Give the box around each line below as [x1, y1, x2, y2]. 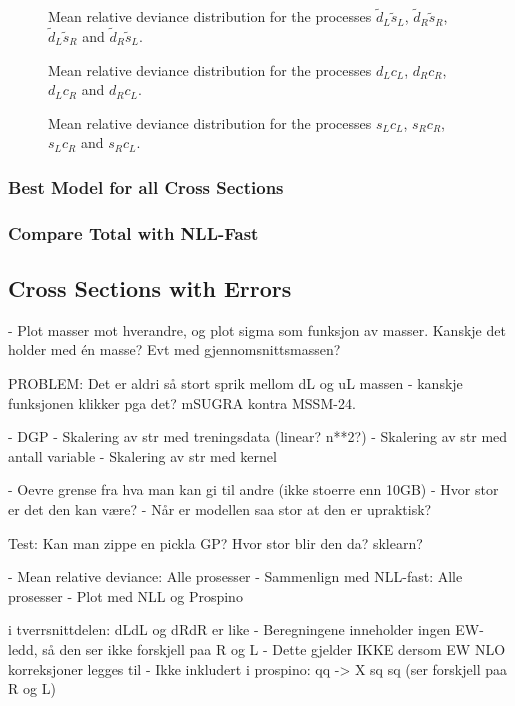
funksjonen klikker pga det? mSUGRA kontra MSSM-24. [8, 392, 356, 413]
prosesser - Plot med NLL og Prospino [8, 585, 243, 606]
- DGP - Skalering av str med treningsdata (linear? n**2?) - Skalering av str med [8, 426, 508, 447]
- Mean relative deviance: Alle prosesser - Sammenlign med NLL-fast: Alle [8, 566, 463, 587]
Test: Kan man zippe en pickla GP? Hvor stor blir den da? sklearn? [8, 532, 423, 553]
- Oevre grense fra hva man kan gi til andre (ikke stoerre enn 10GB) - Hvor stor [8, 479, 499, 500]
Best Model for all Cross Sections [8, 174, 284, 199]
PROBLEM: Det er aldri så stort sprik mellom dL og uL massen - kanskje [8, 373, 463, 394]
